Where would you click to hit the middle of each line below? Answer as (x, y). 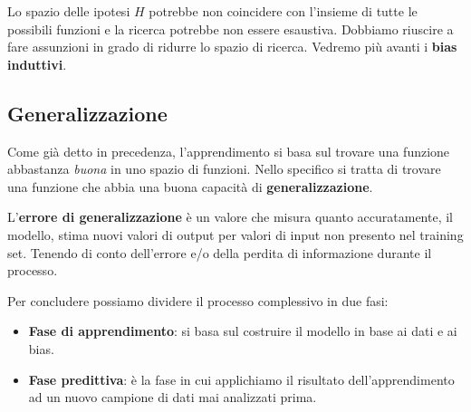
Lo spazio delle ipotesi (69, 11)
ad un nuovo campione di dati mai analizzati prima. (173, 397)
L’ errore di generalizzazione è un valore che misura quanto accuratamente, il (231, 217)
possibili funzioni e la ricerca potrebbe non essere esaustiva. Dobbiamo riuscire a (231, 29)
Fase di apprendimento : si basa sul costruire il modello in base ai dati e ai (243, 331)
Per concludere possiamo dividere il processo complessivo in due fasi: (198, 300)
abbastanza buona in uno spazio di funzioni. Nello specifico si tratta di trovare (224, 169)
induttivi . (37, 64)
